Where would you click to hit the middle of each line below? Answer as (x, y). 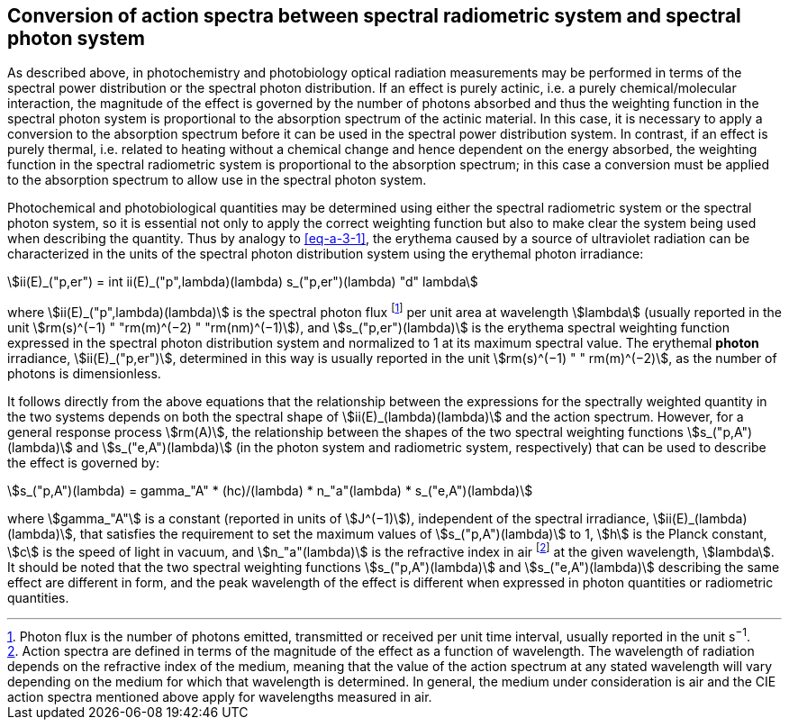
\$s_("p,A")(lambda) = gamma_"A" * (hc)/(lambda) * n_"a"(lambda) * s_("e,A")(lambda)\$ (270, 491)
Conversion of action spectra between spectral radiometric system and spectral (374, 16)
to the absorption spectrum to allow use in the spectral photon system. (217, 180)
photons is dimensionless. (84, 374)
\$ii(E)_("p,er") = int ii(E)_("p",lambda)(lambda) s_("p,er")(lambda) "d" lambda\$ (243, 282)
